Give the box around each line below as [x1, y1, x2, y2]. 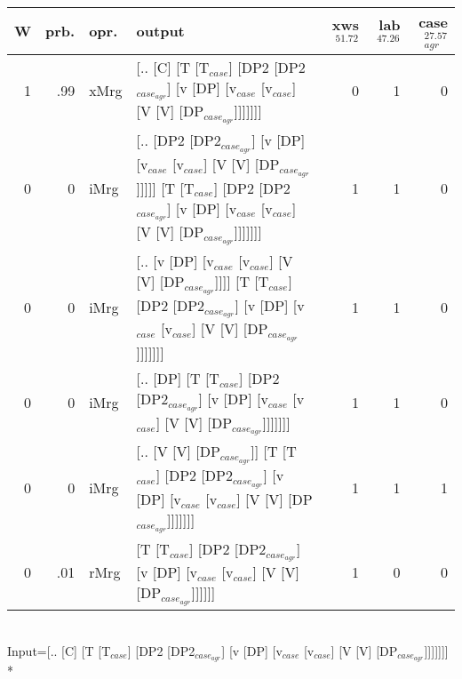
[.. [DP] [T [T [136, 368, 219, 389]
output [136, 20, 185, 42]
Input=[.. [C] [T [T [7, 641, 111, 659]
